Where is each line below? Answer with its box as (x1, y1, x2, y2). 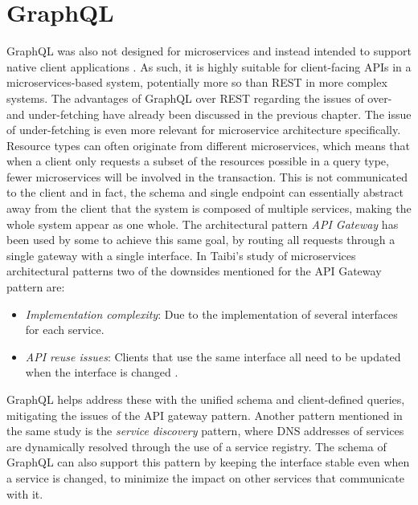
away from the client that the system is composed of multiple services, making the (6, 200, 412, 217)
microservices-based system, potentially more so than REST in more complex (6, 74, 387, 91)
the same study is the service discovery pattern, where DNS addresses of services (6, 422, 404, 439)
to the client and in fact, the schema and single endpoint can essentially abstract (6, 184, 404, 201)
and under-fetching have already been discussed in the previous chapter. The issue (6, 105, 412, 122)
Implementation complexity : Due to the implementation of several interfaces (25, 305, 398, 322)
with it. (6, 485, 43, 502)
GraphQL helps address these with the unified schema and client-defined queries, (6, 391, 405, 407)
